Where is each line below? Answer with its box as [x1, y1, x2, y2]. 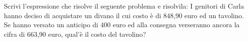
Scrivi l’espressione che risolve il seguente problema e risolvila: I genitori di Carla [4, 1, 244, 10]
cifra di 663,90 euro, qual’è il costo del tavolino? [4, 29, 146, 39]
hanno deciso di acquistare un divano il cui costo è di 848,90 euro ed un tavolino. [4, 10, 244, 20]
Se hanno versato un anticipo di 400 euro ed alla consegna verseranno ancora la [4, 20, 240, 30]
